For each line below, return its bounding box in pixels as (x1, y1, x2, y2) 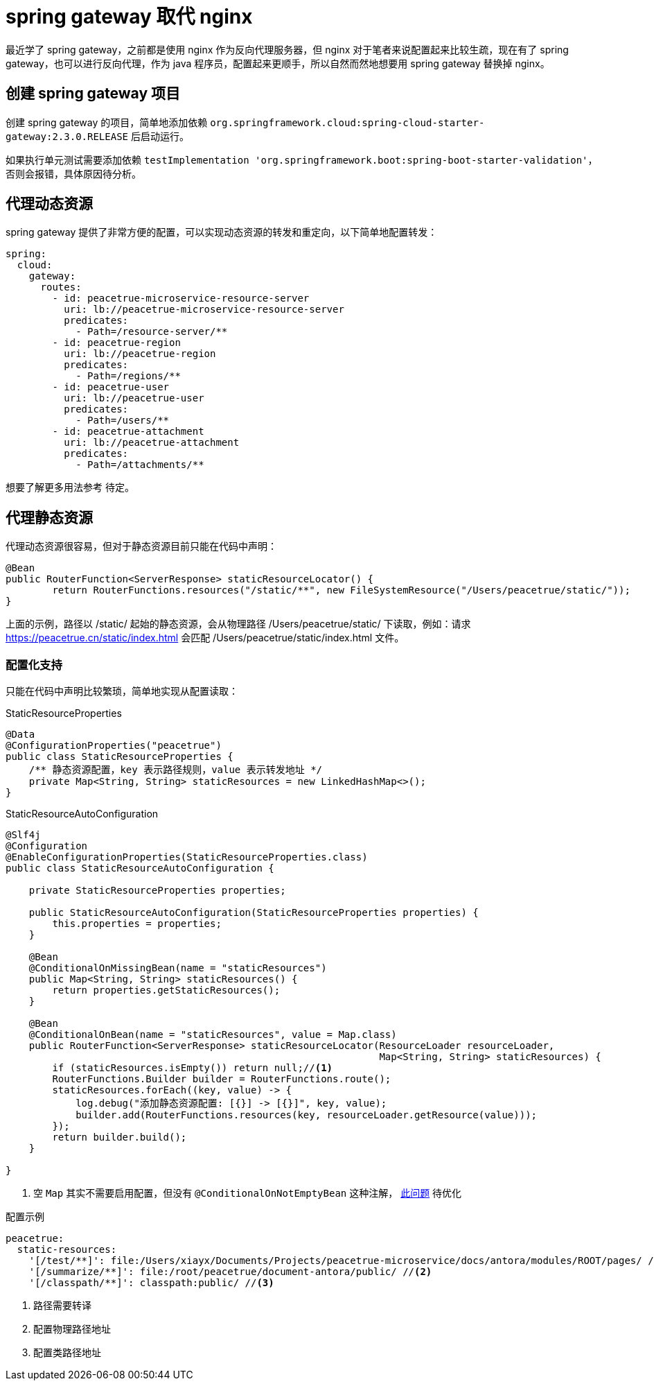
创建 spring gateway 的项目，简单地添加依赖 (6, 116, 208, 128)
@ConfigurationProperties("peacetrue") (6, 740, 222, 752)
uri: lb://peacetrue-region (64, 348, 216, 360)
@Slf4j (6, 829, 41, 841)
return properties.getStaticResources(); (52, 985, 281, 996)
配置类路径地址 (33, 1346, 101, 1359)
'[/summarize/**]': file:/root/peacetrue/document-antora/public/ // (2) (28, 1266, 432, 1278)
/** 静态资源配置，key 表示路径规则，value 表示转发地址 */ (28, 764, 323, 776)
